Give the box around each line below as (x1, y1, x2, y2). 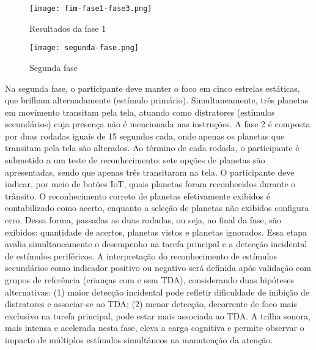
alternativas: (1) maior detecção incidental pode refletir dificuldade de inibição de (5, 285, 310, 298)
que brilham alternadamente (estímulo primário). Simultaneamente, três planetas (5, 94, 309, 106)
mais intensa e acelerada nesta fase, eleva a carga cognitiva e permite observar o (5, 321, 304, 334)
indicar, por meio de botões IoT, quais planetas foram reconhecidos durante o (5, 177, 296, 190)
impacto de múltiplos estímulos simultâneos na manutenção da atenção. (5, 333, 273, 346)
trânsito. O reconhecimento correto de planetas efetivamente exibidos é (5, 189, 270, 202)
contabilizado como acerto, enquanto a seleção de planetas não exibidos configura (5, 201, 309, 214)
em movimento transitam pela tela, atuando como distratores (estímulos (5, 105, 275, 118)
